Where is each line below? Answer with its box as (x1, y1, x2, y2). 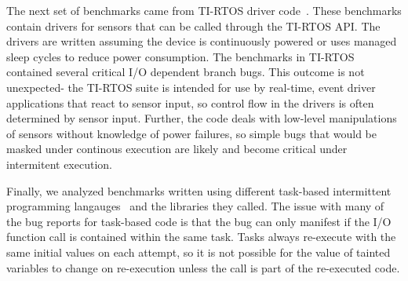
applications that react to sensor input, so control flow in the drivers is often (6, 94, 374, 111)
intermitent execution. (6, 155, 112, 172)
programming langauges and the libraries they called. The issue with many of (6, 198, 384, 214)
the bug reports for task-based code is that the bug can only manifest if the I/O (6, 213, 392, 229)
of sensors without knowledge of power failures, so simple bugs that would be (6, 125, 377, 141)
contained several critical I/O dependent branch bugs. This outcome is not (6, 64, 365, 80)
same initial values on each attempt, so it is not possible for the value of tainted (6, 243, 391, 260)
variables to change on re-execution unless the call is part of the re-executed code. (6, 259, 400, 276)
